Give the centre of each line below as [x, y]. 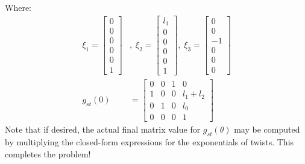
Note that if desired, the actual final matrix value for [103, 129]
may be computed [267, 129]
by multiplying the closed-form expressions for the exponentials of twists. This [149, 142]
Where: [18, 7]
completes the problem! [48, 153]
